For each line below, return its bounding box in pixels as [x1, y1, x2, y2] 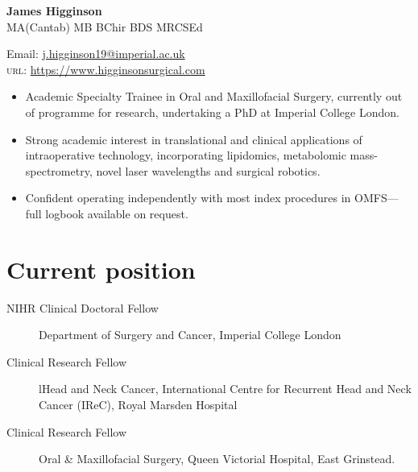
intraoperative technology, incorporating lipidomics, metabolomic [25, 147, 346, 164]
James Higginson [6, 2, 102, 19]
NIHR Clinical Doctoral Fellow [6, 299, 159, 316]
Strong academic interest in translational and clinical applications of [25, 130, 362, 147]
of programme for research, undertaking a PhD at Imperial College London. [25, 103, 399, 120]
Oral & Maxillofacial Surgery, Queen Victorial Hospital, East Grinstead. [39, 450, 395, 467]
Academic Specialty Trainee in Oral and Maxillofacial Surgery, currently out [25, 88, 403, 105]
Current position [6, 252, 196, 285]
